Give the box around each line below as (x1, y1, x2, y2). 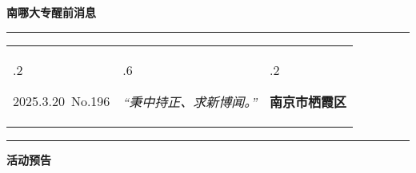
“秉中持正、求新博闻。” (122, 92, 258, 111)
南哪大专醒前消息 (6, 4, 96, 20)
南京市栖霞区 (270, 92, 347, 111)
